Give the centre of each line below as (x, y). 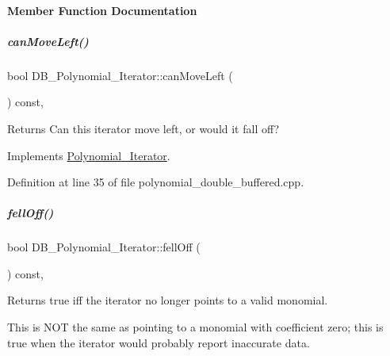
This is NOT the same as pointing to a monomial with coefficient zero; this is (195, 327)
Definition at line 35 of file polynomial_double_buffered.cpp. (156, 182)
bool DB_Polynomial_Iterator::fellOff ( (104, 247)
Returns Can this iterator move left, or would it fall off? (143, 128)
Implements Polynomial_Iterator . (89, 155)
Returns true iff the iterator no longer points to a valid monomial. (168, 300)
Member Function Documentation (102, 10)
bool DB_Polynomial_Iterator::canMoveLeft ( (120, 75)
